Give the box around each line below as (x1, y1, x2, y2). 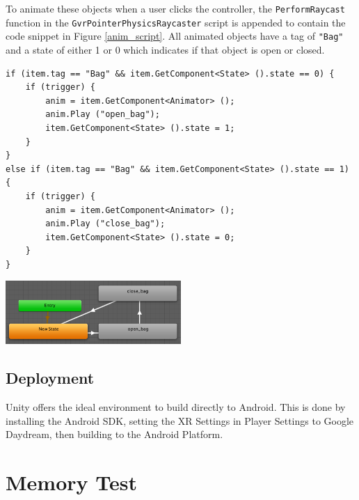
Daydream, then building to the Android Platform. (6, 427, 223, 442)
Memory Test (6, 467, 137, 496)
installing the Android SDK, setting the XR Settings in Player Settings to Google (6, 413, 354, 428)
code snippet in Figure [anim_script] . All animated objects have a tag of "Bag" (6, 29, 344, 43)
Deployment (6, 367, 95, 389)
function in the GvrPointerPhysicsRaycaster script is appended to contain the (6, 15, 346, 29)
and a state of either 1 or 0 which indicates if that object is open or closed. (6, 42, 325, 56)
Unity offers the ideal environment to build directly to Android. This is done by (6, 400, 346, 414)
